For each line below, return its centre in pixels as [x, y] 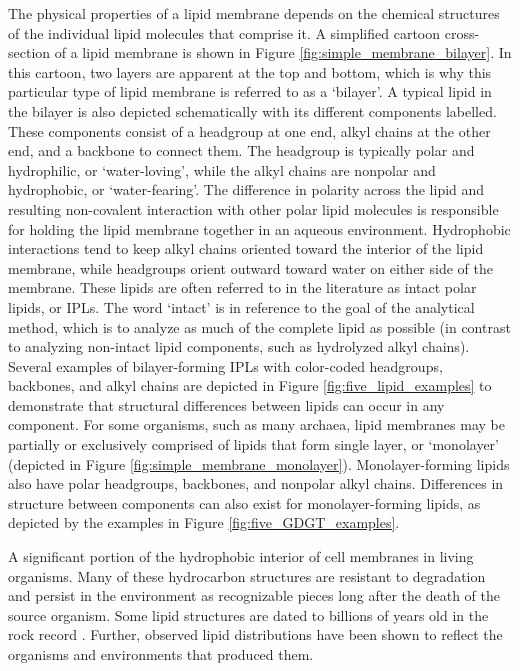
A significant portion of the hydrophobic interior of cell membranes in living [241, 556]
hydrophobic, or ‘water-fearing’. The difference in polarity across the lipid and [246, 189]
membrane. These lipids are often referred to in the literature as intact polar [242, 287]
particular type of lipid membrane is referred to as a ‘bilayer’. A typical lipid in [250, 91]
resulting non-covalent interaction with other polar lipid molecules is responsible [253, 208]
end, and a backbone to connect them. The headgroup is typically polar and [241, 150]
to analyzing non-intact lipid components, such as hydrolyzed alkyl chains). [239, 346]
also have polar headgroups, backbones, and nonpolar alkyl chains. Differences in [256, 483]
